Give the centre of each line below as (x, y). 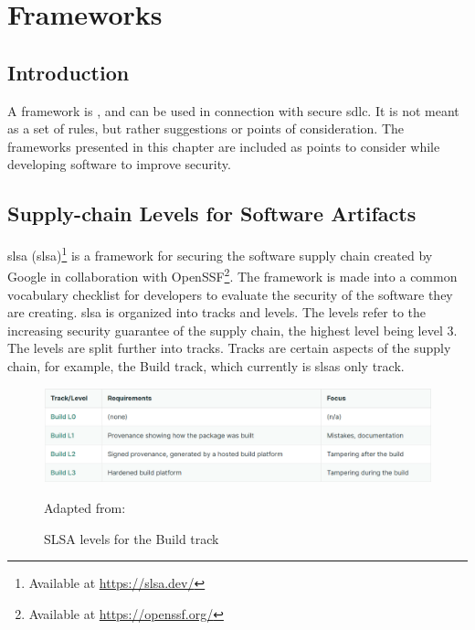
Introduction (69, 72)
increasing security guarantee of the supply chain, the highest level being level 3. (232, 330)
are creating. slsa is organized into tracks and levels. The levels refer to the (216, 312)
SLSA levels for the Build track (132, 538)
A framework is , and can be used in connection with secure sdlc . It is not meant (233, 110)
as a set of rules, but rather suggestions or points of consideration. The (206, 128)
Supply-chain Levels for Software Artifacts (212, 214)
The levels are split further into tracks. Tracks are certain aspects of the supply (229, 348)
